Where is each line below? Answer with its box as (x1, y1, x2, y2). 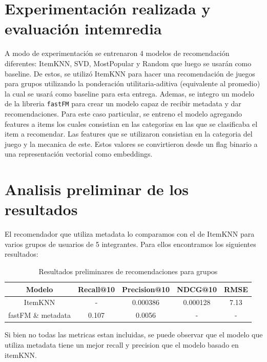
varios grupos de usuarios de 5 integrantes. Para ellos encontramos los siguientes (5, 238, 256, 249)
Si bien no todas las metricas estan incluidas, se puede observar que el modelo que (5, 329, 263, 340)
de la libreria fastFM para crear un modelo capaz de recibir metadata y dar (5, 98, 241, 109)
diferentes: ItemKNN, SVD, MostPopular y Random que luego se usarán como (5, 58, 252, 68)
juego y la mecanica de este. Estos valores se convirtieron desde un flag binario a (5, 138, 258, 149)
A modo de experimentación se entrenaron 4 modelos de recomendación (5, 48, 230, 59)
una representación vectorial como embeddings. (5, 148, 153, 159)
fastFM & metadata (8, 310, 71, 320)
